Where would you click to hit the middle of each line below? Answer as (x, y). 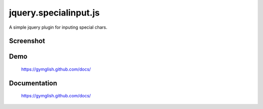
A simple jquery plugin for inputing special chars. (58, 27)
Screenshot (27, 41)
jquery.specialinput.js (54, 13)
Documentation (33, 83)
